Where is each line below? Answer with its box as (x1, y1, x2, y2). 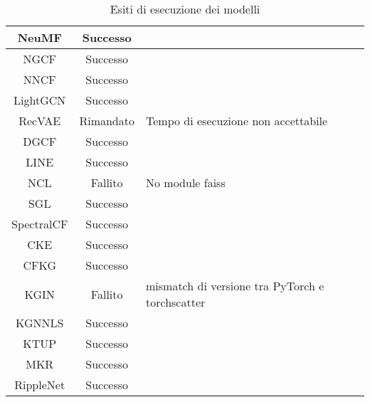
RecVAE (18, 112, 61, 129)
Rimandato (79, 112, 134, 129)
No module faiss (145, 174, 226, 191)
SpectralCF (11, 216, 68, 232)
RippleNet (14, 376, 65, 393)
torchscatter (145, 294, 206, 310)
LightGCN (14, 92, 66, 108)
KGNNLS (15, 314, 64, 331)
